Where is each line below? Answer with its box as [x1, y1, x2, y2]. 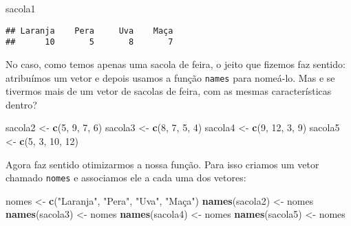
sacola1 [6, 1, 36, 15]
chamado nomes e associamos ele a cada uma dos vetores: [6, 170, 246, 185]
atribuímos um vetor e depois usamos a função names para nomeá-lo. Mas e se [6, 70, 335, 84]
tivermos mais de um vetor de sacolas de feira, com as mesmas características [6, 84, 332, 98]
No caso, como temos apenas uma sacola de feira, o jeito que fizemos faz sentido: [6, 56, 345, 71]
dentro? [6, 97, 37, 111]
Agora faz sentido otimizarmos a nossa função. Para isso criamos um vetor [6, 157, 319, 171]
